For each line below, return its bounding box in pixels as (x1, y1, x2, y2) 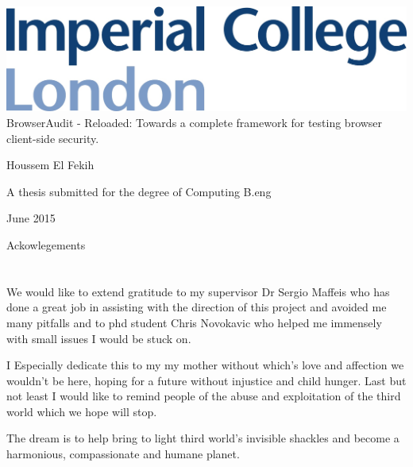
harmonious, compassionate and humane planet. (6, 446, 240, 462)
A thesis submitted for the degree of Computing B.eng (6, 183, 272, 199)
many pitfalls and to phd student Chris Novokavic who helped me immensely (6, 314, 382, 330)
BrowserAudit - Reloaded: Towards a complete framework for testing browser (6, 114, 383, 130)
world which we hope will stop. (6, 403, 157, 419)
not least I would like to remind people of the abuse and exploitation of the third (6, 388, 401, 404)
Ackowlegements (6, 236, 86, 253)
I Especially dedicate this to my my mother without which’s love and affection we (6, 357, 404, 373)
